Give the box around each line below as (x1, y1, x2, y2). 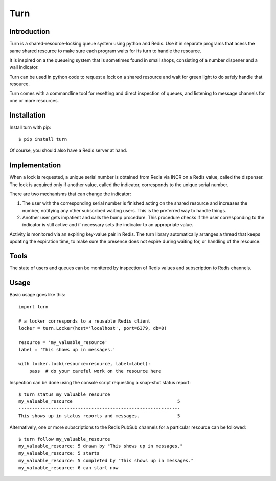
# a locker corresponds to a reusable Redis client (18, 318, 151, 324)
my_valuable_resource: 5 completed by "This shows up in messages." (18, 457, 194, 464)
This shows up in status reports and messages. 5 (18, 413, 180, 419)
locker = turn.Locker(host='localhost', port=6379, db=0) (18, 325, 167, 331)
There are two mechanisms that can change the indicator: (9, 191, 131, 197)
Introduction (9, 27, 50, 36)
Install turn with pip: (9, 124, 51, 130)
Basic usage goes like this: (9, 292, 66, 298)
